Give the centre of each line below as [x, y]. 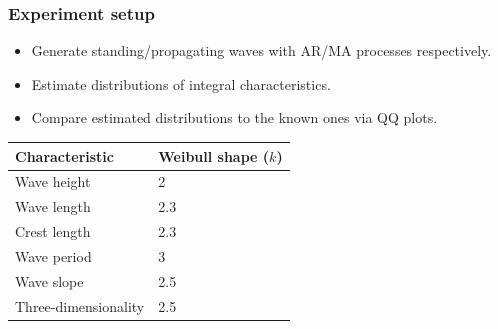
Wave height [53, 181]
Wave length [53, 206]
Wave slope [49, 280]
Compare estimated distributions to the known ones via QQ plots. [234, 117]
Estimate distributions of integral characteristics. [181, 83]
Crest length [53, 231]
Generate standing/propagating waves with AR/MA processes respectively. [261, 50]
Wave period [53, 255]
